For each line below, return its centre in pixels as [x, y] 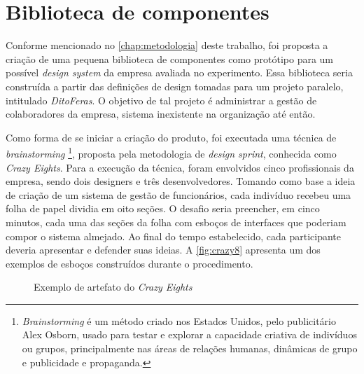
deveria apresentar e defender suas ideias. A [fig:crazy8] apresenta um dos [163, 250]
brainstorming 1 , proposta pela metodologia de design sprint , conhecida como [171, 152]
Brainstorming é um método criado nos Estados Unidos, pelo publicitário [179, 320]
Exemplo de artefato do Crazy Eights [113, 287]
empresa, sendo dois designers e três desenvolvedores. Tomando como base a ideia [181, 181]
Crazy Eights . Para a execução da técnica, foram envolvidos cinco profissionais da [180, 167]
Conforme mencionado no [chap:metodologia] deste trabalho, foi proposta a [167, 45]
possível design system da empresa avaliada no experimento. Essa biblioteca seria [179, 72]
